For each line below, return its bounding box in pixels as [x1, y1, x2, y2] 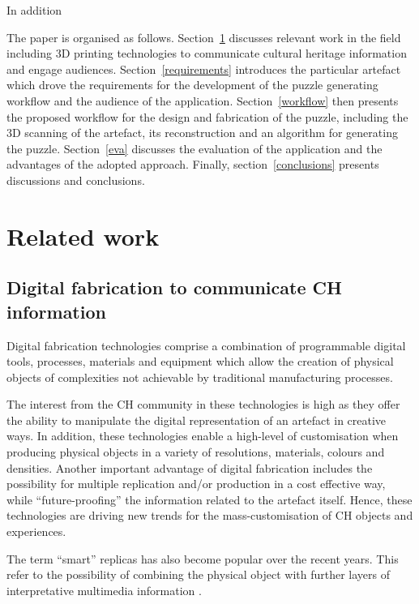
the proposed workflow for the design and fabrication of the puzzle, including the [6, 108, 408, 125]
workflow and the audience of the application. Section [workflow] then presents [6, 92, 399, 109]
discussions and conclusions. [6, 171, 145, 188]
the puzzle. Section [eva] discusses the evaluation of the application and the [6, 139, 383, 156]
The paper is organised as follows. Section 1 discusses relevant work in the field [6, 28, 401, 45]
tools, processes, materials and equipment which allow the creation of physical [6, 353, 394, 370]
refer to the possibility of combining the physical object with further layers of [6, 566, 391, 583]
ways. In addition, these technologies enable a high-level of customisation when [6, 427, 399, 444]
